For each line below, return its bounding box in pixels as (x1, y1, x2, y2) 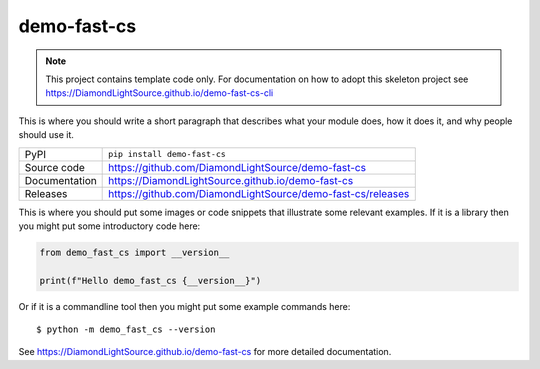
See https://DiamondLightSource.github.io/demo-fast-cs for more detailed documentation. (18, 346, 392, 358)
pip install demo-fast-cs (108, 149, 227, 159)
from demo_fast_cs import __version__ (39, 246, 230, 258)
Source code (24, 160, 85, 174)
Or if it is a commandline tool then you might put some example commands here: (18, 300, 351, 312)
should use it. (18, 129, 75, 141)
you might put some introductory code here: (18, 220, 201, 232)
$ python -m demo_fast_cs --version (36, 324, 216, 335)
